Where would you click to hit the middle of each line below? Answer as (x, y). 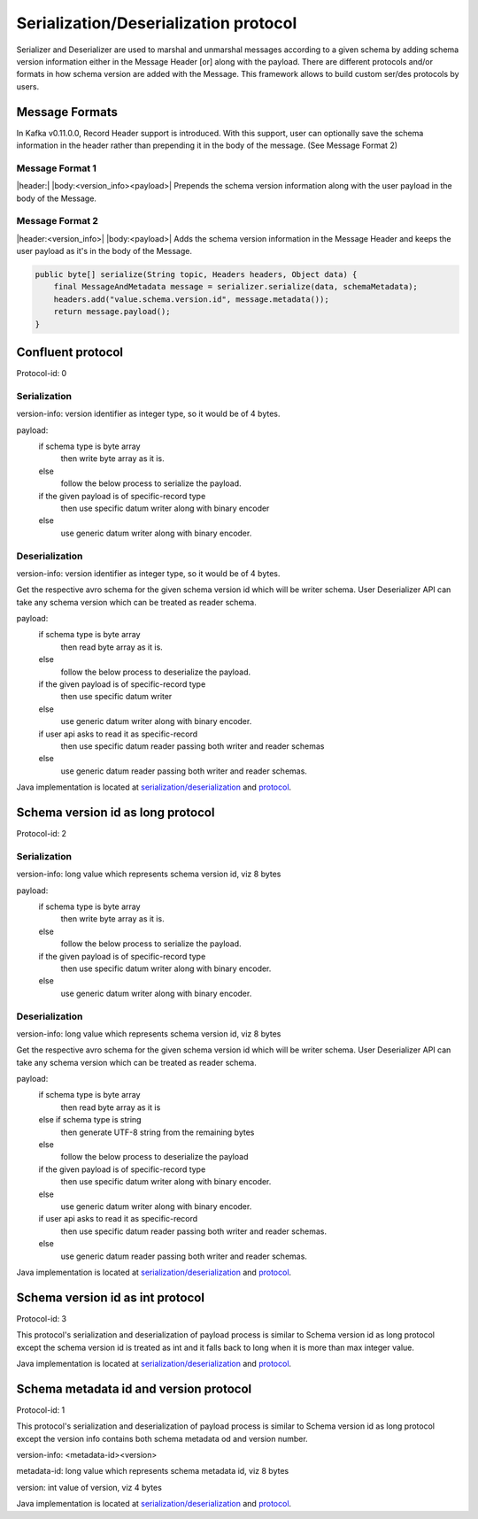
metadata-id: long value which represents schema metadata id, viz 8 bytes (153, 1471)
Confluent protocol (70, 353)
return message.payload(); (112, 312)
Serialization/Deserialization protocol (157, 23)
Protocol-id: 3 (42, 1318)
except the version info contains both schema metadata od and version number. (162, 1438)
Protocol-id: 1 (41, 1410)
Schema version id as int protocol (111, 1297)
